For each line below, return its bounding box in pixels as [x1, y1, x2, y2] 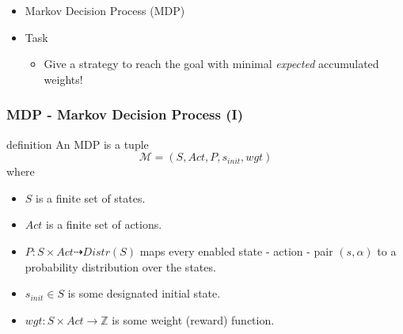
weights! [44, 70, 83, 87]
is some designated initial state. [67, 285, 221, 302]
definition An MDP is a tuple [6, 135, 149, 152]
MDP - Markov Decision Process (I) [6, 104, 243, 124]
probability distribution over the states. [25, 258, 216, 275]
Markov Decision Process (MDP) [25, 2, 185, 18]
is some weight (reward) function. [112, 311, 275, 328]
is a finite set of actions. [46, 216, 162, 233]
